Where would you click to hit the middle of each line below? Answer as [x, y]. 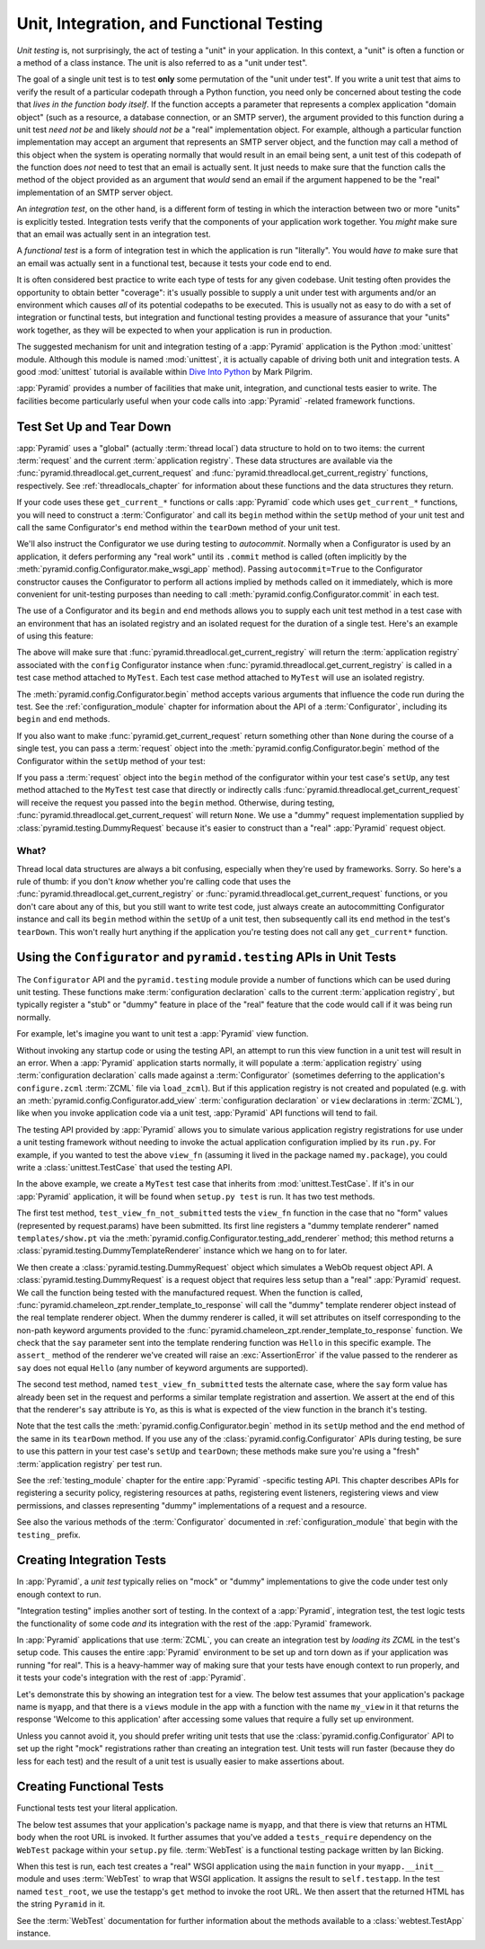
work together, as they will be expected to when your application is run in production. [174, 330]
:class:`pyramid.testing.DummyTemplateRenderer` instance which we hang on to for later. [182, 1250]
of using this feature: [55, 636]
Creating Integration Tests [92, 1560]
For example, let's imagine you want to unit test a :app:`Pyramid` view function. [163, 1034]
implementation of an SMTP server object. [95, 192]
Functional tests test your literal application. [97, 1808]
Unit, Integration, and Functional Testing [170, 23]
